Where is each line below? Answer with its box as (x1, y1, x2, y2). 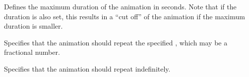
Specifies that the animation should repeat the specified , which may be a (4, 37, 228, 47)
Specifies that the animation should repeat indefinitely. (4, 63, 171, 74)
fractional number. (4, 47, 60, 57)
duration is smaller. (4, 21, 63, 31)
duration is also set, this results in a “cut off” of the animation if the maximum (4, 11, 245, 21)
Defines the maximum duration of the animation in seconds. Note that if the (4, 1, 237, 11)
